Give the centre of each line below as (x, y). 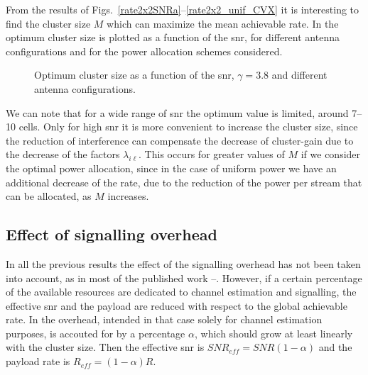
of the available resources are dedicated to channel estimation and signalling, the (181, 292)
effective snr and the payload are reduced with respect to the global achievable (177, 305)
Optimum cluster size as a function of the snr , (134, 75)
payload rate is (38, 361)
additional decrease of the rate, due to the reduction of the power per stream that (184, 182)
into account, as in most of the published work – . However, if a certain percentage (184, 278)
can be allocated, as (49, 196)
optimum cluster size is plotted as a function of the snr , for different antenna (173, 37)
